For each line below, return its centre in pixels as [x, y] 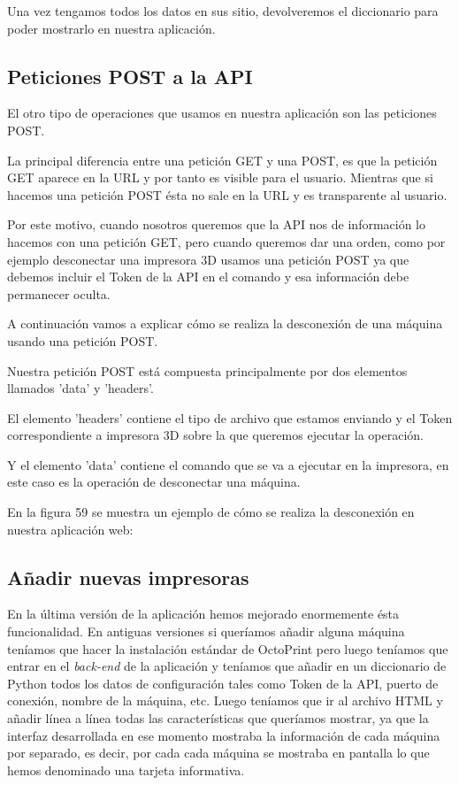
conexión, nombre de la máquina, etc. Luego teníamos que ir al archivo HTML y [225, 700]
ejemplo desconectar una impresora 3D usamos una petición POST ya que [208, 259]
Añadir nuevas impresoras [128, 577]
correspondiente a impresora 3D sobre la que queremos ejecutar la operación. [215, 435]
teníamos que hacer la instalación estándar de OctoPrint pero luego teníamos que [228, 648]
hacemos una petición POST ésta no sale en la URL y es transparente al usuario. [227, 194]
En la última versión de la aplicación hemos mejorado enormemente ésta [203, 614]
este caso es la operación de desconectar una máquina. [154, 482]
